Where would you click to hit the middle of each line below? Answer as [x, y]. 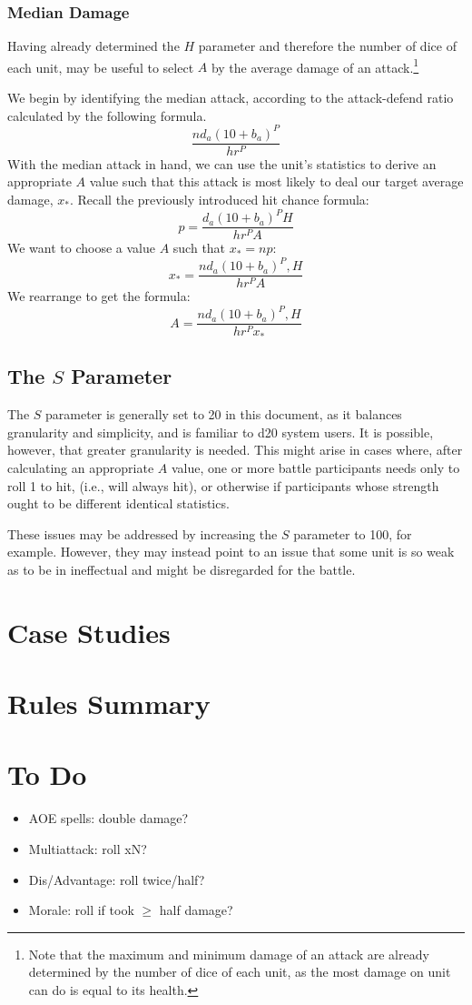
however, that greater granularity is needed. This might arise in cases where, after [235, 450]
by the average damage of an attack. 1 [315, 65]
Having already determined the [93, 46]
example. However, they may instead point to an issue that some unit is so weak [231, 552]
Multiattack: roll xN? [88, 848]
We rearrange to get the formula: [99, 296]
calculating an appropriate [81, 467]
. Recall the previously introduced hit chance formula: [219, 199]
